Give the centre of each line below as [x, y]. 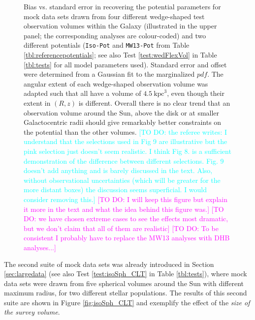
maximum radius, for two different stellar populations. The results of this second [126, 293]
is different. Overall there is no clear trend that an [154, 103]
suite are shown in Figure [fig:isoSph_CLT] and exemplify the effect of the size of [127, 302]
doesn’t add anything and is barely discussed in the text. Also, [118, 170]
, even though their [196, 93]
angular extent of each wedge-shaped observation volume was [116, 83]
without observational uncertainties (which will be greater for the [122, 180]
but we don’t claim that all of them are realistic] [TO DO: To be [121, 228]
